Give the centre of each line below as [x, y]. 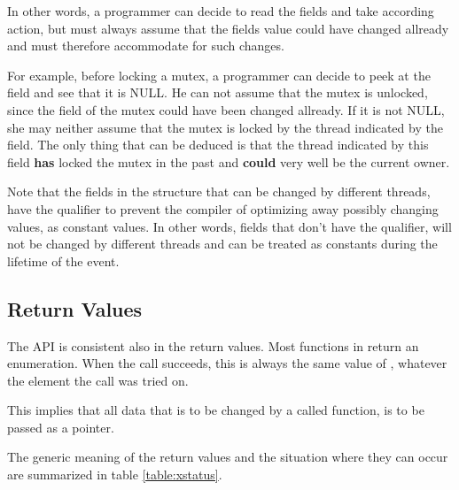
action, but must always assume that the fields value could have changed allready [228, 28]
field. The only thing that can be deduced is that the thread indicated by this [218, 145]
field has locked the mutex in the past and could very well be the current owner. [229, 161]
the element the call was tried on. [98, 380]
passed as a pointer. [61, 427]
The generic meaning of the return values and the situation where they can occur [228, 457]
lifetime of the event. [63, 260]
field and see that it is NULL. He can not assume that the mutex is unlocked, [218, 92]
